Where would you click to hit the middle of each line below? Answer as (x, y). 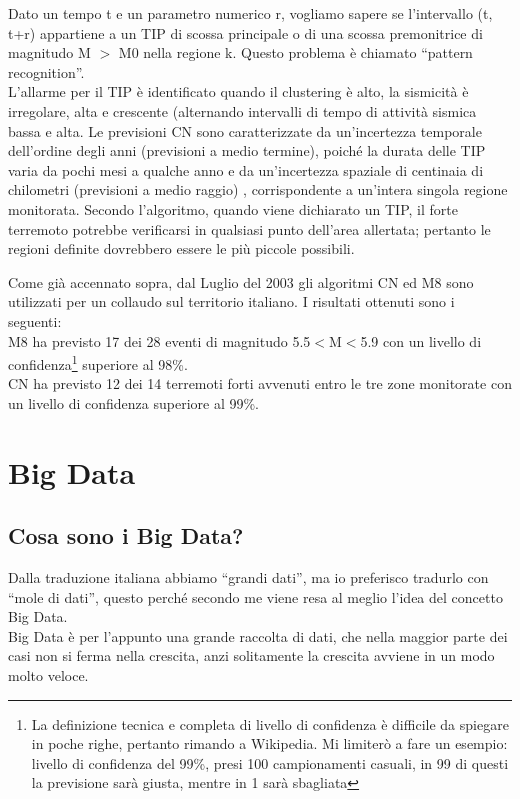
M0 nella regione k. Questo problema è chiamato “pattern (295, 52)
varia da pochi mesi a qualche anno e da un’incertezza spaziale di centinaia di (246, 169)
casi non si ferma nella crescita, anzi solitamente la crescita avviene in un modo (251, 655)
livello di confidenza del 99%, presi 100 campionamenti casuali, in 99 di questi (270, 762)
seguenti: (35, 320)
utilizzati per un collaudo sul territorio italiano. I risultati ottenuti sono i (231, 301)
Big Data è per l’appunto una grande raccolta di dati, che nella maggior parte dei (258, 635)
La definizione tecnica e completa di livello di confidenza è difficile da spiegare (270, 723)
